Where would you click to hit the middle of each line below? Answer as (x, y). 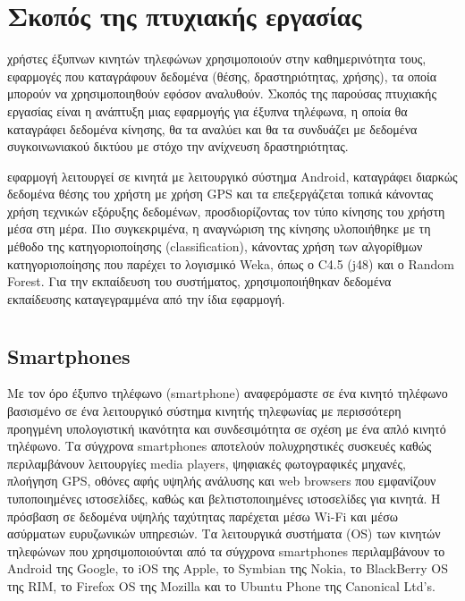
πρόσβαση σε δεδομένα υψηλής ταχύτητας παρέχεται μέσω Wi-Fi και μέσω (203, 516)
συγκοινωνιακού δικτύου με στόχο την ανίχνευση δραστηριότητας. (178, 146)
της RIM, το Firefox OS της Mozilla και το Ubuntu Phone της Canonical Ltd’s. (221, 585)
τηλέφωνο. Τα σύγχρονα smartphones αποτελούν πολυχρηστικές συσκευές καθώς (220, 446)
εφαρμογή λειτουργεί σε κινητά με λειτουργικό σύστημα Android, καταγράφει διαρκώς (232, 176)
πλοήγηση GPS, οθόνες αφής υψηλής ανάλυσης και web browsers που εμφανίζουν (222, 481)
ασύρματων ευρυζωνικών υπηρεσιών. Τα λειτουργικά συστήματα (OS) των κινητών (224, 533)
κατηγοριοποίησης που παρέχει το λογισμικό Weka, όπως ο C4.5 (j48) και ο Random (231, 263)
